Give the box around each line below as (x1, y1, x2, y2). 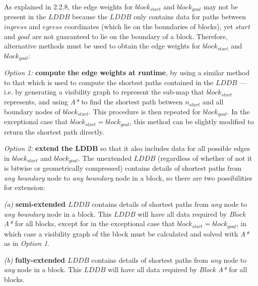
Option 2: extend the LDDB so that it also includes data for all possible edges (4, 143, 250, 153)
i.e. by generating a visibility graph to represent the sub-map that (4, 87, 204, 97)
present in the (4, 11, 46, 22)
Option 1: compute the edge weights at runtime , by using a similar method (4, 67, 250, 78)
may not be (203, 1, 238, 11)
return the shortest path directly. (4, 126, 104, 137)
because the (72, 11, 108, 22)
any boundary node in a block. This (4, 208, 112, 219)
